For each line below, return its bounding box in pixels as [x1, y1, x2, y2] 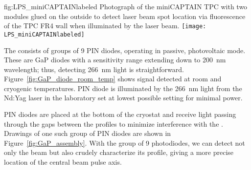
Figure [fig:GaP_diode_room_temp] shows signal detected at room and [4, 74, 222, 84]
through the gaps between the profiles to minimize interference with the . [4, 118, 223, 129]
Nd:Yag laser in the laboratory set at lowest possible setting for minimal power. [4, 93, 243, 103]
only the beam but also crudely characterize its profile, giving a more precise [4, 147, 234, 157]
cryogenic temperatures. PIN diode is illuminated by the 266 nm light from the [4, 83, 242, 93]
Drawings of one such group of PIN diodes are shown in [4, 128, 171, 138]
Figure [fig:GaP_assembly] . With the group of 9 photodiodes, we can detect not [4, 137, 245, 148]
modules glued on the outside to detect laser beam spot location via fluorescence [4, 11, 246, 21]
